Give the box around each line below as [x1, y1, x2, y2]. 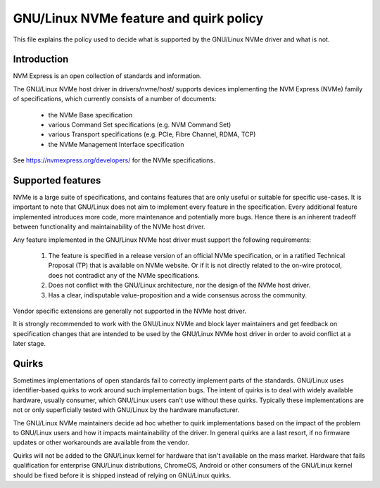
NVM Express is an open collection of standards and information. [13, 72, 202, 80]
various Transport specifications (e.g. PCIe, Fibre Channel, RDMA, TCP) [48, 130, 256, 139]
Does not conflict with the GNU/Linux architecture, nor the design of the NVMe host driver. [48, 281, 311, 290]
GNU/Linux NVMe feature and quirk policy [13, 11, 264, 26]
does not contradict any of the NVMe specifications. [48, 271, 200, 279]
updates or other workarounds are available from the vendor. [13, 438, 190, 447]
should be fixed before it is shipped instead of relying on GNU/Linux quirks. [13, 471, 232, 480]
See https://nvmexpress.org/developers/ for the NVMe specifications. [13, 156, 215, 165]
